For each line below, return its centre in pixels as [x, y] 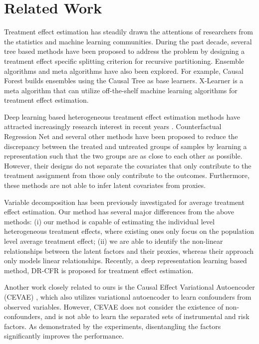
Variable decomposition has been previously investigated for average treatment [124, 202]
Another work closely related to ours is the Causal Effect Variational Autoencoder [129, 287]
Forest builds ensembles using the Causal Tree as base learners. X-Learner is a [124, 81]
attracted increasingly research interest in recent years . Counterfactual [113, 126]
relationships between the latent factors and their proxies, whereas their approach [129, 251]
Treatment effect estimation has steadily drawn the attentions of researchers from [129, 32]
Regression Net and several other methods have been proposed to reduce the [121, 136]
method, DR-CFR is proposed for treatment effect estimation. [99, 270]
